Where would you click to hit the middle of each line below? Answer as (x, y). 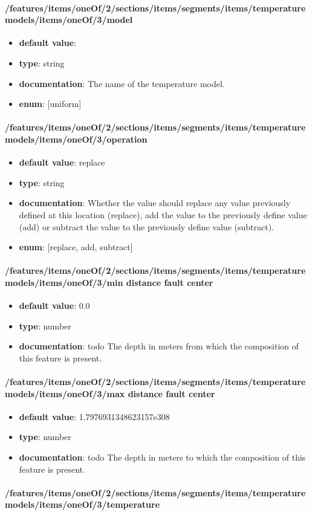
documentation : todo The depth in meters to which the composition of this (162, 457)
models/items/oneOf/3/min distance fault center (109, 282)
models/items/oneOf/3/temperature (83, 504)
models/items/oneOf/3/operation (76, 139)
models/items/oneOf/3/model (69, 20)
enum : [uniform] (50, 104)
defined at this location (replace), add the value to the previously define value (163, 214)
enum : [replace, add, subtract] (76, 247)
